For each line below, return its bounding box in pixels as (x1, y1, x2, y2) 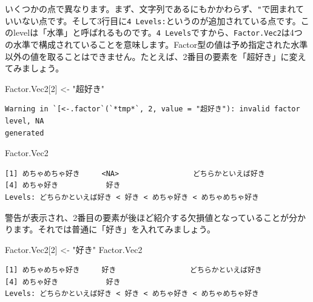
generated (5, 128, 44, 137)
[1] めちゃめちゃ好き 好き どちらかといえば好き (5, 266, 262, 275)
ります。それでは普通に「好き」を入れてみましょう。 (5, 223, 215, 235)
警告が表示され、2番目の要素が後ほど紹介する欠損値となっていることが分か (5, 211, 306, 223)
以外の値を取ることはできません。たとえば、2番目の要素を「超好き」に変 (5, 50, 298, 62)
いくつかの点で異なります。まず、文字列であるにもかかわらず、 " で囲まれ (5, 2, 295, 15)
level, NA (5, 116, 44, 125)
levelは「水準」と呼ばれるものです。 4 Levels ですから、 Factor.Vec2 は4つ (13, 26, 303, 39)
